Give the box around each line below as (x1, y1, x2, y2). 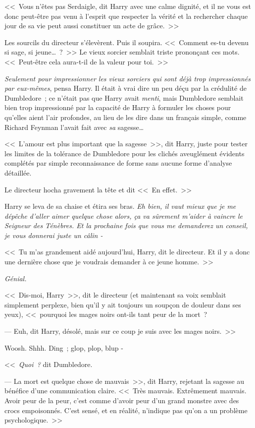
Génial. (4, 273, 27, 283)
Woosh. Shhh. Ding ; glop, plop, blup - (4, 342, 123, 353)
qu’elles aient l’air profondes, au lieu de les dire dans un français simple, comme (4, 112, 247, 122)
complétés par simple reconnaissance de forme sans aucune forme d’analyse (4, 158, 232, 168)
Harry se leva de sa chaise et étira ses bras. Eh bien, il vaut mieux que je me (4, 201, 236, 211)
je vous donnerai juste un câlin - (4, 230, 103, 240)
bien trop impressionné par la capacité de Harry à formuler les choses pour (4, 102, 231, 113)
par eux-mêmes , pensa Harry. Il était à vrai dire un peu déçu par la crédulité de (4, 83, 247, 93)
